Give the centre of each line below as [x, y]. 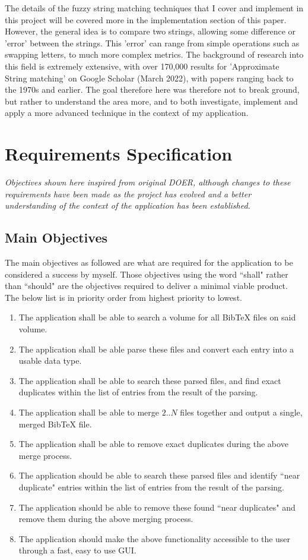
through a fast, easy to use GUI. [77, 550]
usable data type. [50, 361]
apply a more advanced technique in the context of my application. [127, 113]
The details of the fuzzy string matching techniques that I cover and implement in [154, 8]
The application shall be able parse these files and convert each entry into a [156, 349]
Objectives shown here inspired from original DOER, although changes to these [148, 182]
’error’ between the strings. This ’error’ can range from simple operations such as [152, 43]
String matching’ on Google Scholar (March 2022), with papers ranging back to [149, 78]
